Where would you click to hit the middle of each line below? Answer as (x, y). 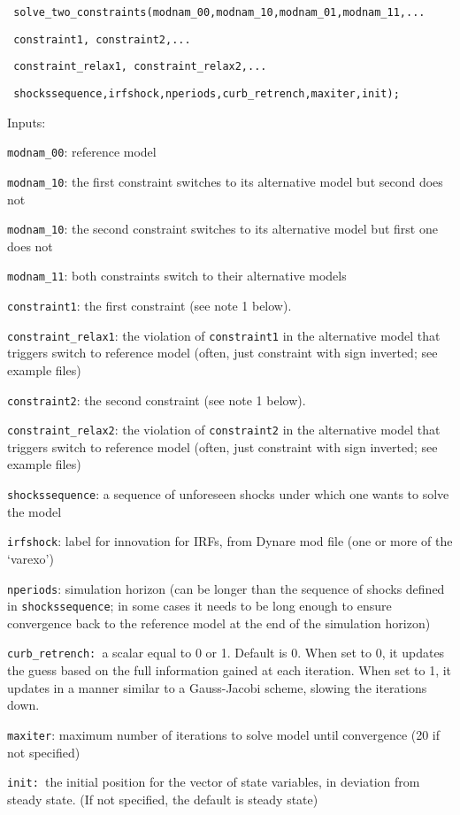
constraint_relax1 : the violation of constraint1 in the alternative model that (224, 335)
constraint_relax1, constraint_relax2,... (140, 67)
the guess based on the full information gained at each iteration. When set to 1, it (230, 670)
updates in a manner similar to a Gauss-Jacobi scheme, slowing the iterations (217, 687)
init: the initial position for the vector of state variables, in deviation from (214, 782)
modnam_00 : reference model (82, 152)
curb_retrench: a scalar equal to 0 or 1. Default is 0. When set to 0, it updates (226, 653)
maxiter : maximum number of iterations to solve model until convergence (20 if (224, 734)
